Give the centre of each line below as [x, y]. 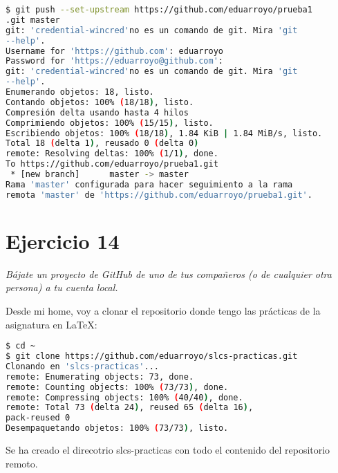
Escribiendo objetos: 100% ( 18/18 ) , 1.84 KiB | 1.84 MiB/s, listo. [164, 133]
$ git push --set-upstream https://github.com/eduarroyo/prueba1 [159, 10]
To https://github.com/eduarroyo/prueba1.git [112, 164]
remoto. [22, 463]
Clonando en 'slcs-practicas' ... [82, 366]
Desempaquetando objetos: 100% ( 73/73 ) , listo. [117, 428]
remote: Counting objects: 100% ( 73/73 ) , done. [117, 387]
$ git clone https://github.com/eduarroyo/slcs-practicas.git [152, 356]
